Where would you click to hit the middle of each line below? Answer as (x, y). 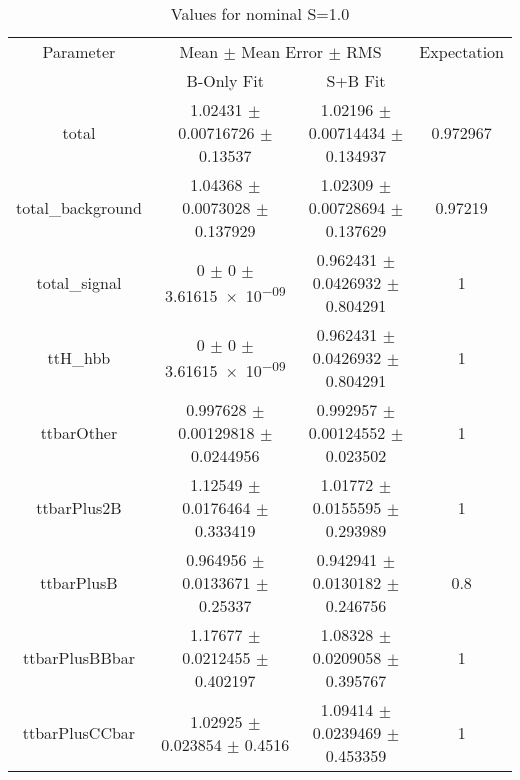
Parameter (79, 51)
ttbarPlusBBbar (78, 657)
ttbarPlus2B (79, 507)
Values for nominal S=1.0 (260, 13)
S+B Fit (356, 80)
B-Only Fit (225, 80)
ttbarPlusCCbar (79, 732)
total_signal (79, 282)
